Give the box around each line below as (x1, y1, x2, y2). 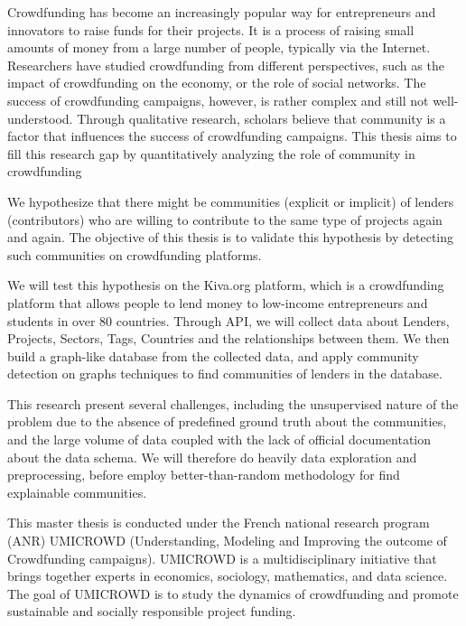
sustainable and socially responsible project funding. (7, 602, 296, 621)
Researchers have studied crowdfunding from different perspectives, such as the (7, 55, 444, 74)
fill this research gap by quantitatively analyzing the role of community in (7, 144, 415, 163)
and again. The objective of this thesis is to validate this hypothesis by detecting (7, 228, 454, 247)
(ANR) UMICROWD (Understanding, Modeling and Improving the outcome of (7, 531, 447, 550)
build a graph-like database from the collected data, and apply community (7, 346, 419, 365)
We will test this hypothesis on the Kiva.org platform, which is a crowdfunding (7, 276, 444, 294)
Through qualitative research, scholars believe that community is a (77, 108, 446, 127)
